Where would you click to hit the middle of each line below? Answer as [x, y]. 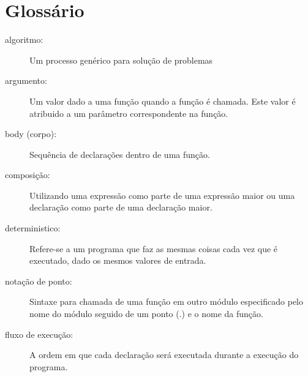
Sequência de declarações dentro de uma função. [120, 154]
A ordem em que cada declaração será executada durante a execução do [164, 355]
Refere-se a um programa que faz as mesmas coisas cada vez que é [154, 248]
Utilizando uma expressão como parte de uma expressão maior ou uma [162, 195]
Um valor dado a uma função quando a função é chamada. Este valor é [163, 101]
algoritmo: [24, 39]
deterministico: [33, 228]
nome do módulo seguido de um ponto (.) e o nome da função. [146, 314]
